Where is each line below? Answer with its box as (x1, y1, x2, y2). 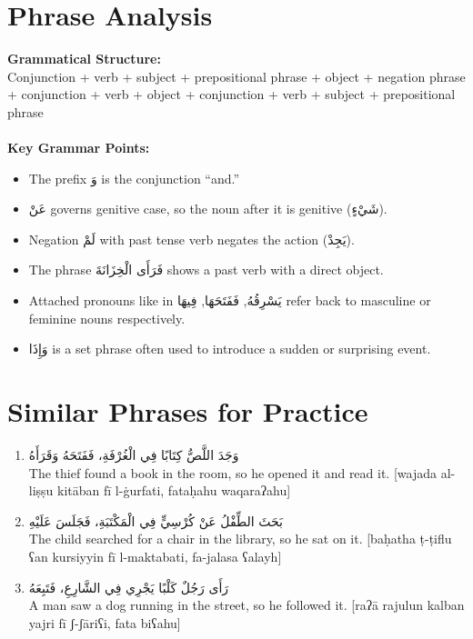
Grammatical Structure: (7, 49, 161, 68)
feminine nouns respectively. (28, 308, 186, 327)
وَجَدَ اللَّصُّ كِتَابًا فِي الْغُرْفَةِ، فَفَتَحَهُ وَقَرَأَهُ (28, 444, 239, 464)
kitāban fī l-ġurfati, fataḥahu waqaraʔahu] (57, 481, 291, 500)
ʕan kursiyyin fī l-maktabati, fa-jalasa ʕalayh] (28, 546, 282, 565)
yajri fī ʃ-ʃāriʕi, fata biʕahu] (28, 613, 181, 632)
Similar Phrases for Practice (7, 393, 368, 430)
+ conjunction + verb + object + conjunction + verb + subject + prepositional (7, 85, 456, 104)
